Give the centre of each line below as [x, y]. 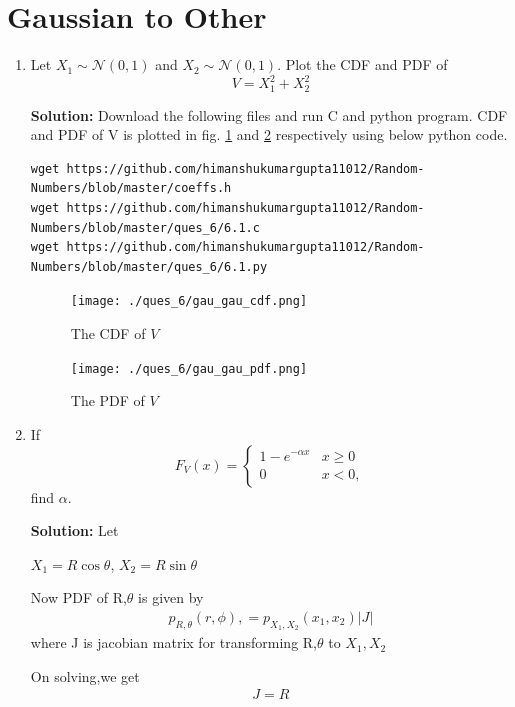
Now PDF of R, [78, 597]
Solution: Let [74, 530]
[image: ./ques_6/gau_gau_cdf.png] [189, 301]
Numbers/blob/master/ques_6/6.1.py [149, 266]
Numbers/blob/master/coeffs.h [131, 188]
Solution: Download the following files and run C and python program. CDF [269, 114]
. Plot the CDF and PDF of [362, 64]
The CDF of [108, 333]
